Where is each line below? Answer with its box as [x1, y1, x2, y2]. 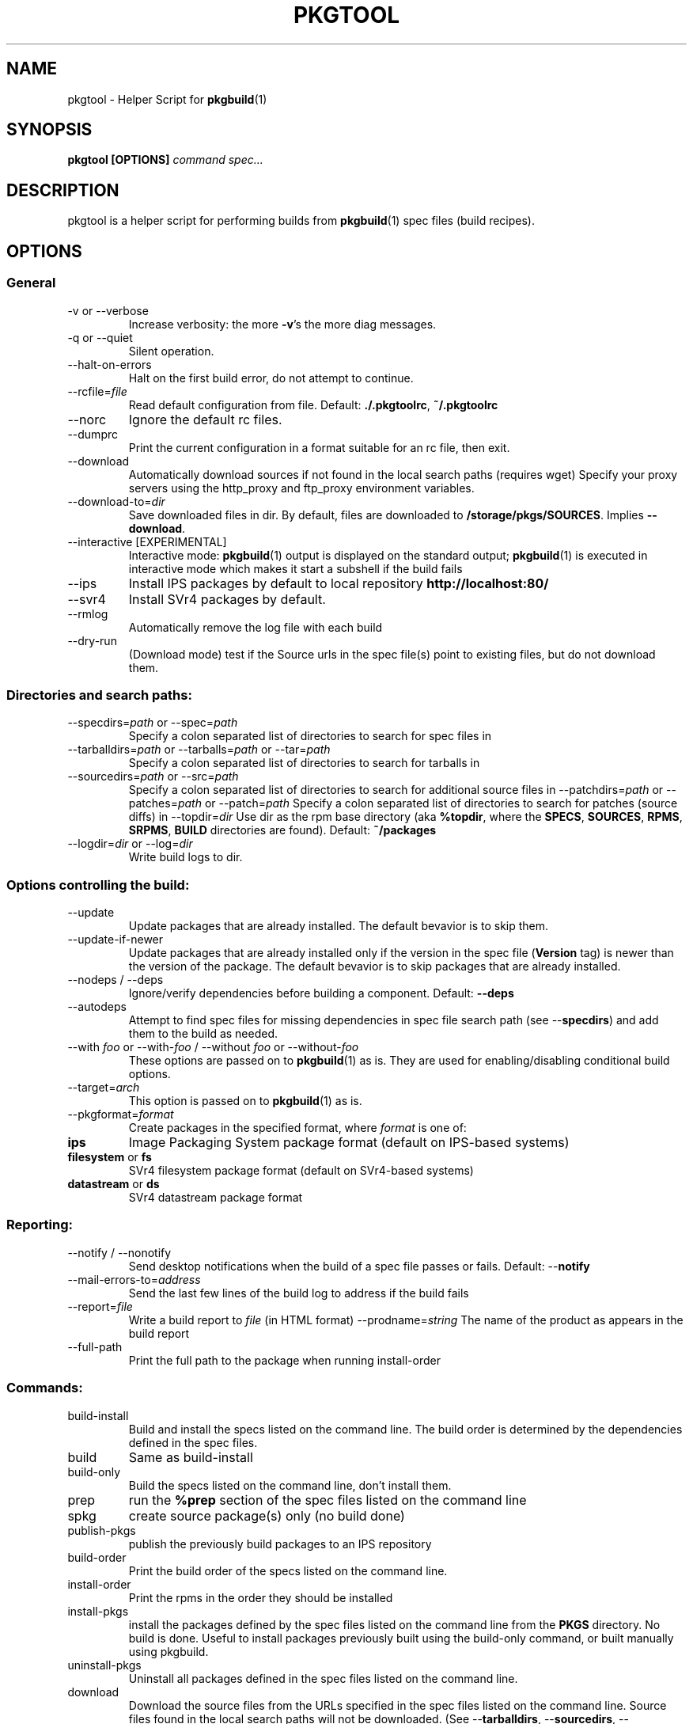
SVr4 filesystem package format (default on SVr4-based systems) [128, 1164, 474, 1177]
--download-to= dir [67, 494, 165, 508]
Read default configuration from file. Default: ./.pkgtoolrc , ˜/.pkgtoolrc [128, 397, 498, 412]
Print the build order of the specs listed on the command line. [128, 1563, 448, 1578]
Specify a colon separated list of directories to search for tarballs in [128, 756, 480, 770]
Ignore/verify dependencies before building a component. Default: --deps [128, 986, 514, 1000]
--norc [67, 411, 107, 427]
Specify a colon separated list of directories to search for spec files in [128, 729, 492, 743]
